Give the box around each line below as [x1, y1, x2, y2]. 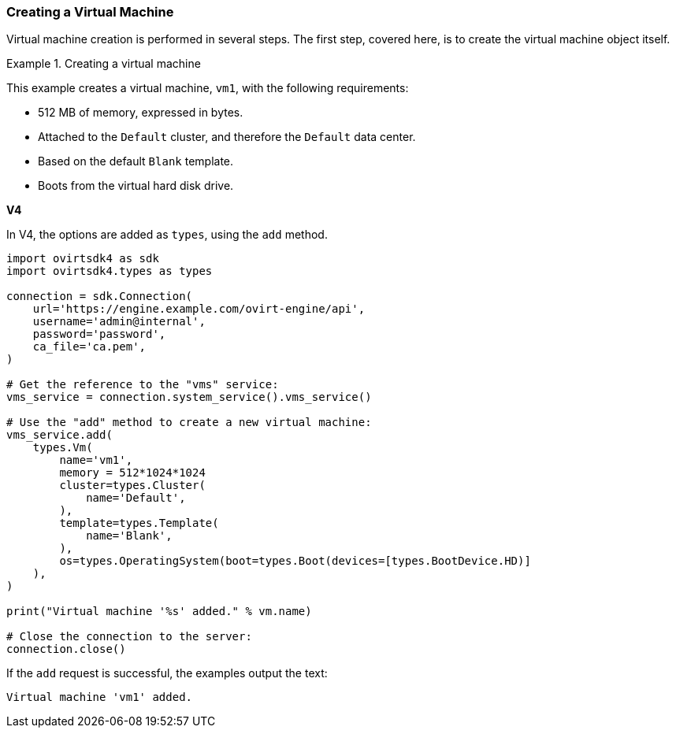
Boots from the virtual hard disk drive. [38, 179, 234, 193]
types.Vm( [32, 441, 93, 454]
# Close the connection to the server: [6, 630, 252, 643]
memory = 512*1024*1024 [59, 466, 206, 480]
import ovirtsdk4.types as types [6, 265, 213, 278]
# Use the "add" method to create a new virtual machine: [6, 416, 372, 429]
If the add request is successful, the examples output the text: [6, 666, 328, 680]
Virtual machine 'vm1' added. [6, 691, 193, 704]
